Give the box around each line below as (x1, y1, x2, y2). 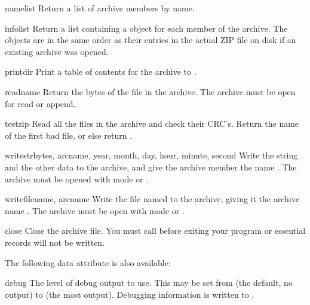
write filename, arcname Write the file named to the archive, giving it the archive (5, 193, 299, 205)
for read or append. (5, 97, 76, 109)
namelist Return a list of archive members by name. (5, 2, 195, 14)
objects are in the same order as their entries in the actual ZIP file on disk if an (5, 33, 296, 46)
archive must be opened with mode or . (5, 172, 149, 185)
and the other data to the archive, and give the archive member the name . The (5, 160, 297, 173)
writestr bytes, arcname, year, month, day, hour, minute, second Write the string (5, 149, 298, 161)
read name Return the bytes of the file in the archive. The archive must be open (5, 85, 296, 97)
